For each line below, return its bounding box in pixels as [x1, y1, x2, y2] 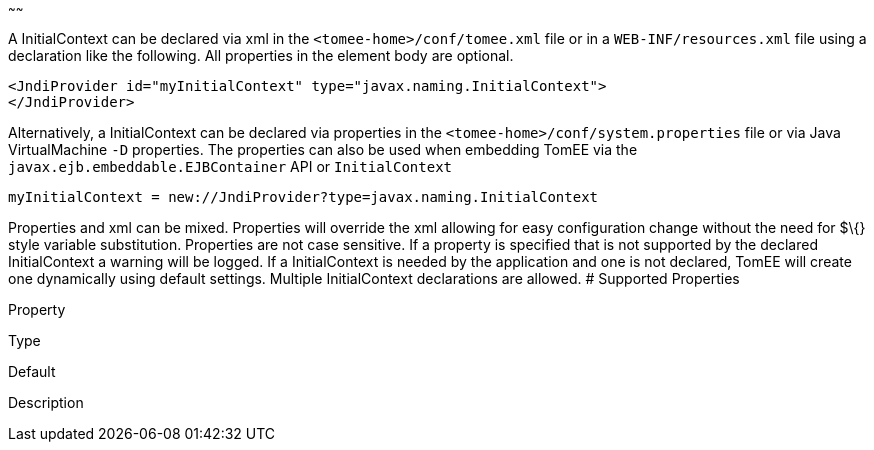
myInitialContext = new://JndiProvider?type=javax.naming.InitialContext [8, 189, 599, 205]
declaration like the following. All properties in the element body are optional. [8, 47, 514, 64]
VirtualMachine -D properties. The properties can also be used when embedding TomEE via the [8, 141, 638, 158]
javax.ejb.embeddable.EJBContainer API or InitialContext [8, 158, 453, 175]
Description [8, 394, 84, 411]
